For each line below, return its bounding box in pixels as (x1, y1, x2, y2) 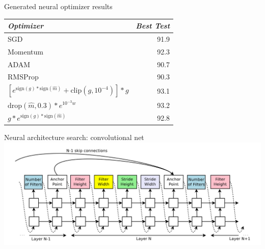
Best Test (136, 20, 170, 31)
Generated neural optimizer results (4, 1, 113, 11)
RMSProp (8, 71, 39, 82)
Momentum (8, 46, 43, 57)
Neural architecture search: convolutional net (4, 131, 144, 142)
